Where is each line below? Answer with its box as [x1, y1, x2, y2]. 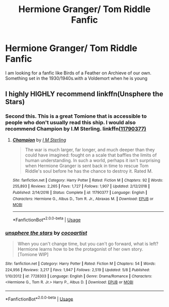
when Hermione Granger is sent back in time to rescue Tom [25, 163, 149, 169]
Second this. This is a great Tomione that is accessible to [5, 113, 147, 120]
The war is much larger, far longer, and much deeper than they [25, 146, 155, 152]
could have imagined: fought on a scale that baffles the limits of [25, 152, 157, 158]
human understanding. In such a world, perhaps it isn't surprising [25, 157, 160, 163]
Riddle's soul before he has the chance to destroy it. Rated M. [25, 168, 153, 174]
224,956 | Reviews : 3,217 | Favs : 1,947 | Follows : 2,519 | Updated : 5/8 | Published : [5, 267, 150, 272]
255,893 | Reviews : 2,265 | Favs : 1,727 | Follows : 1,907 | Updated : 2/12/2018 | [12, 184, 150, 189]
